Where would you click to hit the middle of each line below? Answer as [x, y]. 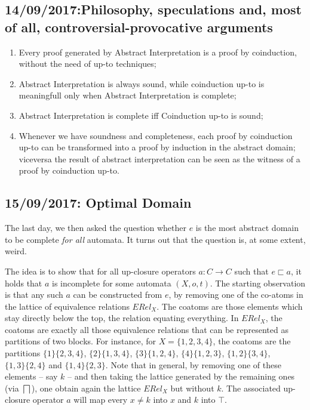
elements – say [31, 376]
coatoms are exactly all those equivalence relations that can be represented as [147, 329]
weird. [16, 251]
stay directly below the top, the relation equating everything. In [122, 318]
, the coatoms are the [252, 341]
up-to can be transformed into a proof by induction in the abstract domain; [157, 147]
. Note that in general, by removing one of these [193, 364]
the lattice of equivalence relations [67, 306]
